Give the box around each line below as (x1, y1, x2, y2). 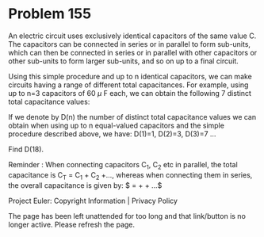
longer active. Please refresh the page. (8, 220, 136, 229)
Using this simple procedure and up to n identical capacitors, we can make (8, 71, 252, 81)
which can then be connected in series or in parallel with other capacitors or (8, 48, 258, 57)
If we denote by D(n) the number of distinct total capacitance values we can (8, 112, 256, 121)
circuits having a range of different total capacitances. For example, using (8, 80, 249, 90)
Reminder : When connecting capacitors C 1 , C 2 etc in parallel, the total (8, 159, 238, 171)
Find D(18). (8, 144, 44, 154)
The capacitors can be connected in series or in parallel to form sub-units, (8, 39, 251, 48)
